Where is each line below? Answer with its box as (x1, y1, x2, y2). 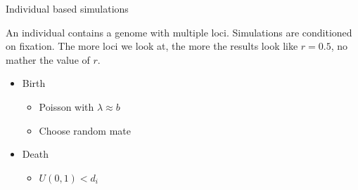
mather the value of (6, 52, 90, 67)
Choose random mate (39, 123, 131, 137)
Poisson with (39, 99, 94, 114)
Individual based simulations (6, 1, 129, 15)
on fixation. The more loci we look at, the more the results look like (6, 39, 298, 53)
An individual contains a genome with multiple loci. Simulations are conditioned (6, 25, 352, 39)
